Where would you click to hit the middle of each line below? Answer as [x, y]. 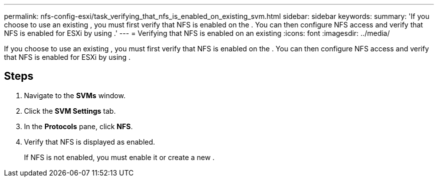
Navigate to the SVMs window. [75, 95]
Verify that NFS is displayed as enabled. [90, 142]
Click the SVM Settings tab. [70, 111]
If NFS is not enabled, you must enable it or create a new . [119, 157]
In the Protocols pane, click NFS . [78, 126]
